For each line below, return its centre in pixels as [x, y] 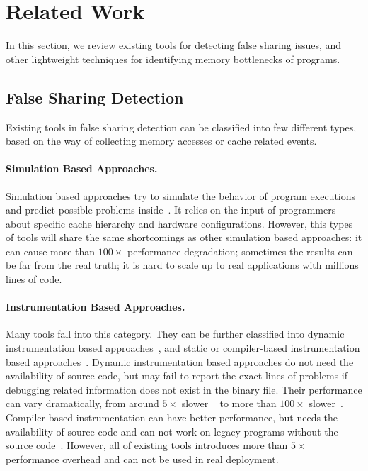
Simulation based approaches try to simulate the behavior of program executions [181, 195]
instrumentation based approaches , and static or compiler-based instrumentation [183, 348]
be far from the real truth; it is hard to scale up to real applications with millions [182, 265]
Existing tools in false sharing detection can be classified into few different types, [181, 127]
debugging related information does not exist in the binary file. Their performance [184, 389]
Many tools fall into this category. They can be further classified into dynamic [175, 334]
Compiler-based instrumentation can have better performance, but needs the [172, 417]
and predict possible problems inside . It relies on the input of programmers [171, 210]
